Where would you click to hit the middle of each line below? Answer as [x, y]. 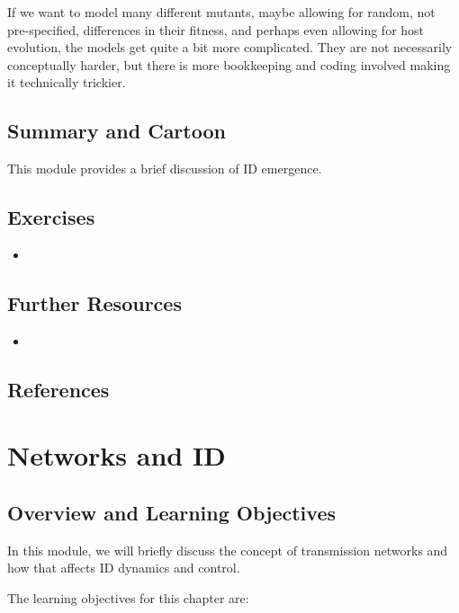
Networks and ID [117, 455]
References [58, 389]
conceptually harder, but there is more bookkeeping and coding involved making [229, 64]
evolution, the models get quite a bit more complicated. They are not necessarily [230, 47]
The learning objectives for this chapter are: [128, 597]
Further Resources [94, 302]
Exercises [51, 217]
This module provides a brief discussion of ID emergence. [165, 169]
